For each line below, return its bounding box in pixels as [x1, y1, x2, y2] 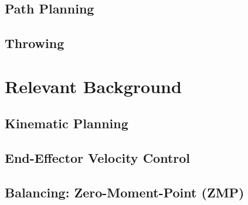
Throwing [5, 34, 64, 52]
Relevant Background [5, 74, 182, 98]
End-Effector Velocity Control [5, 149, 191, 167]
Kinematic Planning [5, 114, 128, 132]
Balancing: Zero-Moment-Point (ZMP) [5, 183, 244, 201]
